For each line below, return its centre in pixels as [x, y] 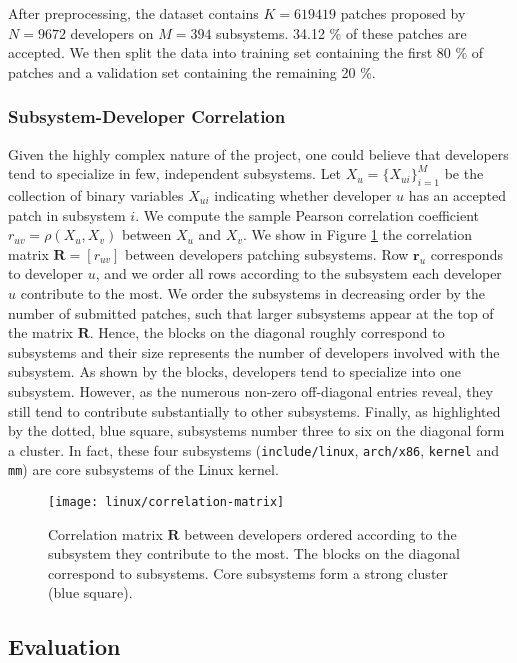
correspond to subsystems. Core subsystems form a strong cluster [248, 572]
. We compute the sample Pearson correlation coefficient [307, 214]
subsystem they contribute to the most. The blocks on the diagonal [254, 553]
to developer [46, 273]
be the [464, 173]
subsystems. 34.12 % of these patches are [341, 32]
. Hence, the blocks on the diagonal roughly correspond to [267, 332]
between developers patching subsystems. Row [267, 253]
